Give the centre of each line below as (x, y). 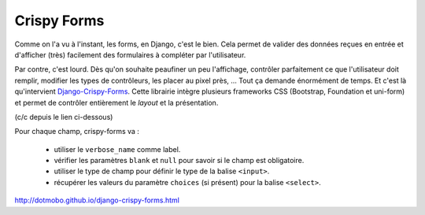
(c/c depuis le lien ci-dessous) (64, 117)
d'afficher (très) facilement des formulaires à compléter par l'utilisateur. (130, 54)
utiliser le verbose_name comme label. (117, 149)
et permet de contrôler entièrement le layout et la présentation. (116, 102)
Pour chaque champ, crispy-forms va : (77, 132)
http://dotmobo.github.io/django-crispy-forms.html (97, 200)
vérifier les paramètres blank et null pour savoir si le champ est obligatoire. (179, 161)
